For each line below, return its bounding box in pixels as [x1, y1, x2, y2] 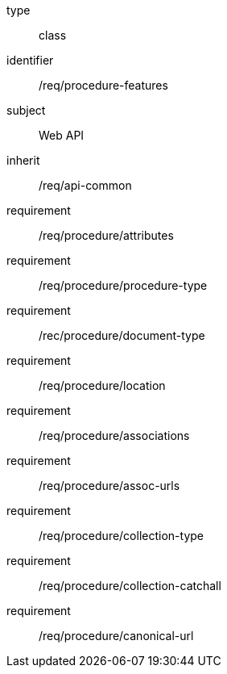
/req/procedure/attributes [39, 228, 174, 242]
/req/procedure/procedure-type [39, 278, 208, 292]
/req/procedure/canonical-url [39, 629, 194, 643]
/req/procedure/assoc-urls [39, 479, 180, 492]
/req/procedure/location [39, 379, 166, 392]
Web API [39, 128, 85, 142]
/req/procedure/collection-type [39, 529, 204, 542]
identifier [6, 53, 54, 67]
